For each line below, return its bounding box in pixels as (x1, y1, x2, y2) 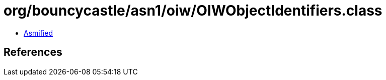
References (4, 46, 62, 59)
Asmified (24, 28, 53, 37)
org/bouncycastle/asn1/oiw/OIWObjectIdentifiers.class (4, 2, 382, 19)
